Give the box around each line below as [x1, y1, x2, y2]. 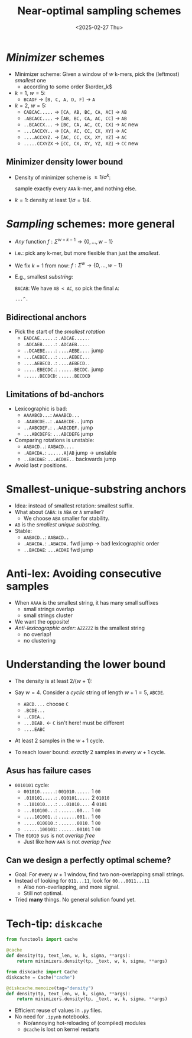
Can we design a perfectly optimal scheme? [6, 855, 171, 865]
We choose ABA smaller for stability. [23, 515, 110, 522]
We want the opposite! [14, 618, 70, 625]
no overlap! [23, 630, 51, 638]
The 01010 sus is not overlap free [14, 832, 96, 839]
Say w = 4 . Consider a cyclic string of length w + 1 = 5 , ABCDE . [14, 689, 165, 696]
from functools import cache [6, 937, 78, 943]
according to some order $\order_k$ [23, 83, 112, 90]
